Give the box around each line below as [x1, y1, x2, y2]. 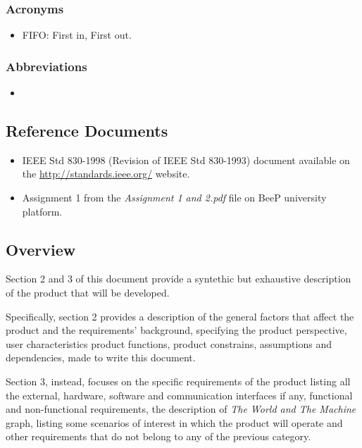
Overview [6, 238, 76, 260]
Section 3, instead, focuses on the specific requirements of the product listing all [6, 373, 351, 388]
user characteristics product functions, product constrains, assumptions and [6, 336, 332, 351]
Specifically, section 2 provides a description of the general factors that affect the [6, 309, 354, 323]
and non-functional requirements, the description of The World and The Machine [6, 402, 356, 416]
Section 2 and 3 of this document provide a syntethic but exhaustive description [6, 271, 351, 286]
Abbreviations [6, 57, 87, 75]
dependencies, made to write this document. [6, 350, 196, 365]
